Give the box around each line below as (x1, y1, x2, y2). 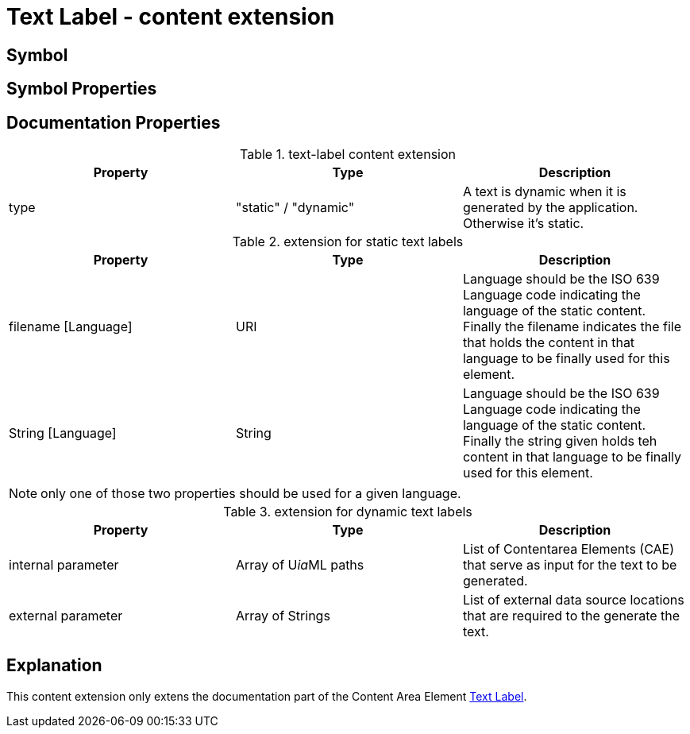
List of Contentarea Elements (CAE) (462, 541, 675, 558)
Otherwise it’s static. (462, 215, 584, 232)
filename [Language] (9, 319, 133, 335)
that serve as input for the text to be (462, 557, 677, 574)
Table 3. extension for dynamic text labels (223, 504, 472, 520)
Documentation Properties (6, 112, 221, 133)
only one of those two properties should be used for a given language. (40, 485, 461, 502)
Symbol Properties (6, 79, 157, 99)
